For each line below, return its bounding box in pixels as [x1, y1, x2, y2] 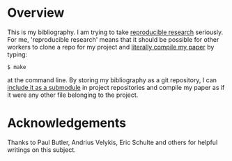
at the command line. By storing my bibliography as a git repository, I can [7, 75, 217, 84]
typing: [7, 50, 28, 59]
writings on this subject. [7, 145, 76, 154]
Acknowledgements [7, 115, 127, 131]
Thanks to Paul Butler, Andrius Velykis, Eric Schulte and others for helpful [7, 138, 218, 146]
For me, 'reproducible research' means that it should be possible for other [7, 35, 219, 43]
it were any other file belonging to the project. [7, 91, 139, 99]
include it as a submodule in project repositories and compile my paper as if [7, 83, 225, 91]
